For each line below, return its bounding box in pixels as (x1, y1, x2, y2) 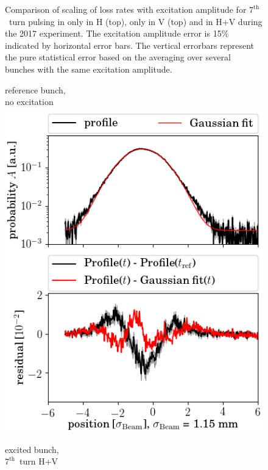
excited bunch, (5, 443, 59, 455)
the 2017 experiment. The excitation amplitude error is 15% (5, 27, 229, 40)
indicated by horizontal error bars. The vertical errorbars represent (5, 38, 255, 51)
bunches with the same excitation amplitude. (5, 62, 172, 75)
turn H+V (19, 455, 58, 468)
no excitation (5, 95, 54, 108)
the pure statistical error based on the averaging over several (5, 51, 231, 63)
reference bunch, (5, 83, 66, 96)
